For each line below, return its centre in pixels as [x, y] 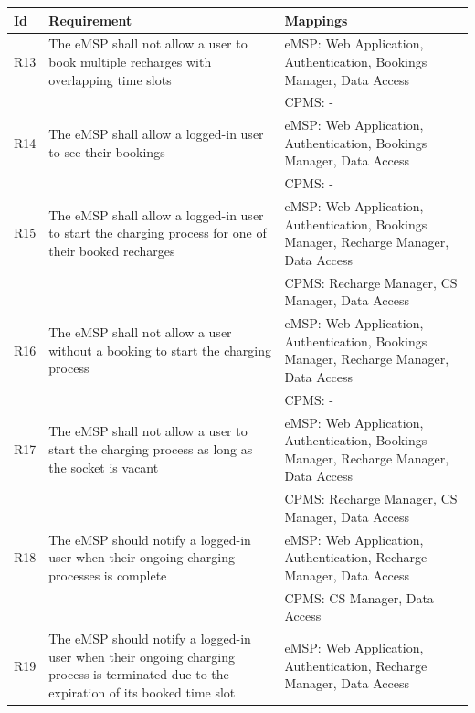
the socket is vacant [104, 467]
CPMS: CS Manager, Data [359, 597]
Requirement [90, 20]
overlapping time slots [110, 79]
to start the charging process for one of [158, 233]
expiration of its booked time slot [142, 692]
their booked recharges [112, 251]
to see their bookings [107, 151]
